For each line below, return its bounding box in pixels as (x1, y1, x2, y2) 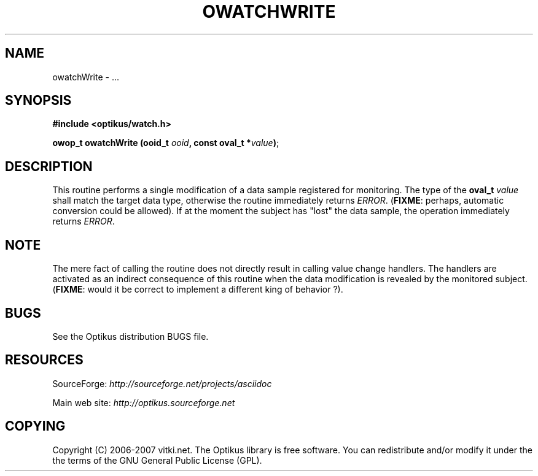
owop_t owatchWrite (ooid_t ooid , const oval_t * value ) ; (52, 137, 279, 148)
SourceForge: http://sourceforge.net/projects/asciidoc (52, 378, 272, 389)
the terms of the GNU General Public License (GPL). (52, 455, 262, 466)
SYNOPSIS (5, 93, 72, 109)
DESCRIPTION (5, 158, 93, 174)
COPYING (5, 418, 66, 434)
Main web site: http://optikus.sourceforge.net (52, 397, 235, 408)
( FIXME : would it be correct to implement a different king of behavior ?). (52, 284, 343, 295)
